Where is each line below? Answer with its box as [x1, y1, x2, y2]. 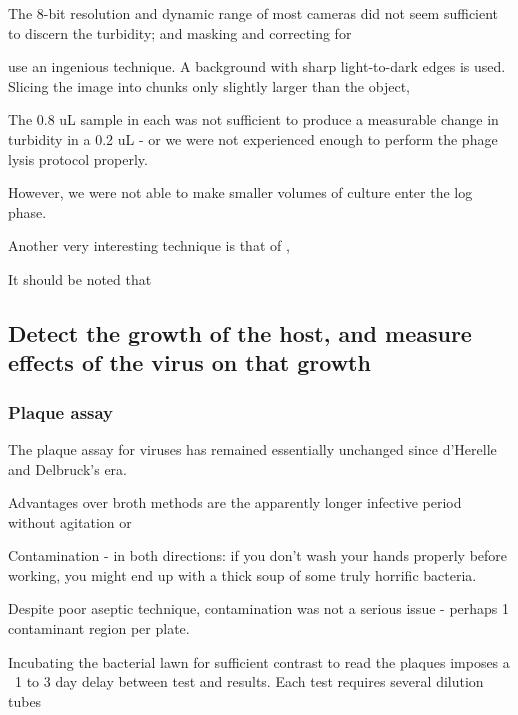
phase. [8, 201, 47, 222]
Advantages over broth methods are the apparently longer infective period [8, 492, 462, 513]
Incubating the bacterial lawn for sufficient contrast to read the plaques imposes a [8, 651, 510, 672]
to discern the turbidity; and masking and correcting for [8, 22, 352, 43]
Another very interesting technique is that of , [8, 235, 290, 256]
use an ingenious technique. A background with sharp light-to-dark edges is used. [8, 56, 506, 77]
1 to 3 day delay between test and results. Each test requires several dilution [14, 671, 484, 692]
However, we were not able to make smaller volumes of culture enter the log [8, 182, 473, 203]
